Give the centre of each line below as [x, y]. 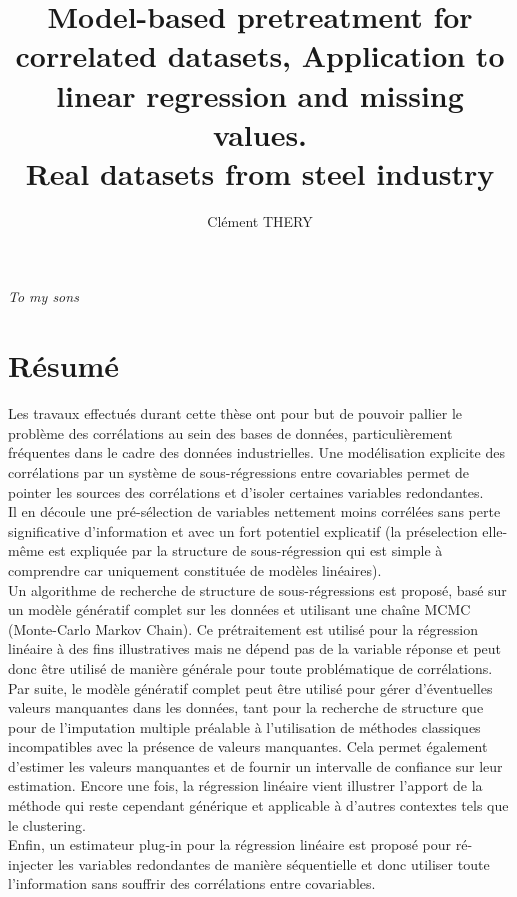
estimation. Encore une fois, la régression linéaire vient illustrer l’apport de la [245, 785]
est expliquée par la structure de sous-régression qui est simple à [245, 550]
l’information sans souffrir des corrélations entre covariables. [192, 883]
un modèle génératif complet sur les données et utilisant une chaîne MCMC [239, 609]
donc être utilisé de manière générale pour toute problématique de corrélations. [250, 667]
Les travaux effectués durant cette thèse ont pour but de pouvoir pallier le [235, 413]
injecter [31, 863]
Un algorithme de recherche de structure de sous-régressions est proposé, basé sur [257, 589]
